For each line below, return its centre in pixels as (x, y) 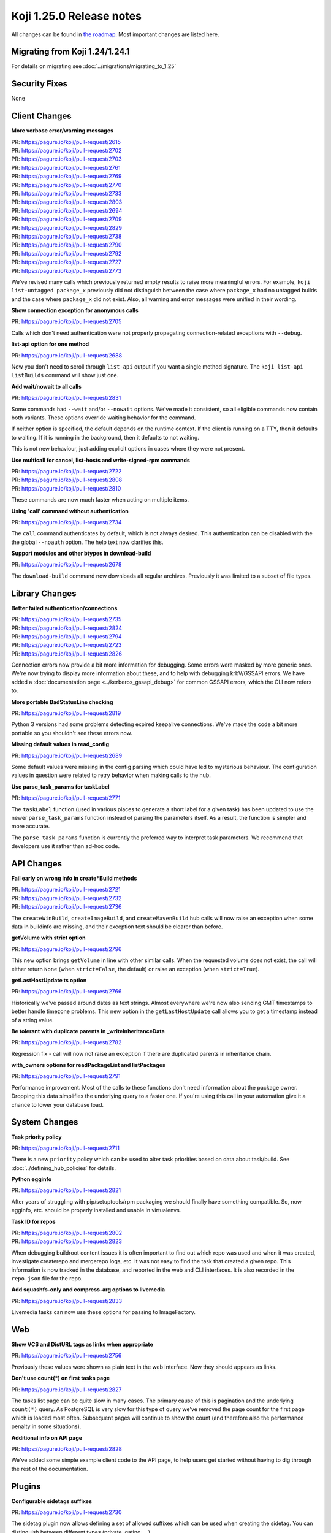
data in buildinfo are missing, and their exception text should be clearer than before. (117, 927)
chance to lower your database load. (58, 1104)
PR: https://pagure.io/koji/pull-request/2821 (66, 1190)
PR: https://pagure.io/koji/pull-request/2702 (67, 151)
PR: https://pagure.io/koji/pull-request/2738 (67, 236)
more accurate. (31, 826)
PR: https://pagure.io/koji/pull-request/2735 (67, 619)
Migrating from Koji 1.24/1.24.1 (70, 52)
